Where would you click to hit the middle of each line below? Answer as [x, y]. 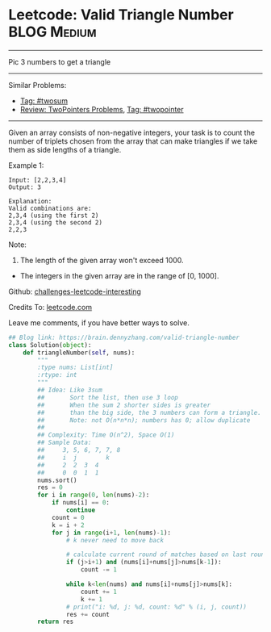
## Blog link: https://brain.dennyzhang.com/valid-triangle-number [124, 337]
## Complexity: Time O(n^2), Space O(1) [106, 435]
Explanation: [30, 201]
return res [56, 622]
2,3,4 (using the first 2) [54, 216]
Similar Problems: [38, 85]
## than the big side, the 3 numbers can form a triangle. [150, 412]
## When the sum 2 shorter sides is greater [124, 405]
